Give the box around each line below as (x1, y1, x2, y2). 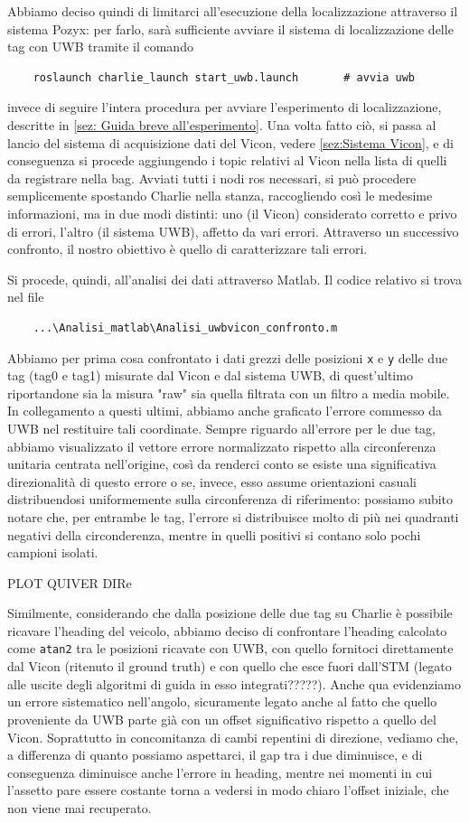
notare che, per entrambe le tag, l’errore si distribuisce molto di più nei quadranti (7, 507, 459, 526)
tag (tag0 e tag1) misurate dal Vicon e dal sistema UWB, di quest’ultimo (7, 366, 413, 385)
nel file (7, 287, 44, 306)
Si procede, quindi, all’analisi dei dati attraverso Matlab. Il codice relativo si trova (7, 269, 462, 288)
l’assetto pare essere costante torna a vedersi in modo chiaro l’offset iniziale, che (7, 781, 449, 800)
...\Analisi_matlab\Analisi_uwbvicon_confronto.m (33, 321, 338, 334)
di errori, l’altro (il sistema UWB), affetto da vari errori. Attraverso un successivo (7, 221, 459, 240)
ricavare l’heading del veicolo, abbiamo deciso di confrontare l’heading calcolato (7, 621, 447, 640)
